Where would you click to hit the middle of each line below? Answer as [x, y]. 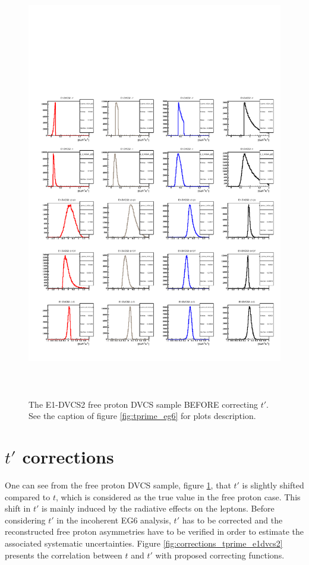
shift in [18, 508]
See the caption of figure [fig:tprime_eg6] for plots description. [142, 416]
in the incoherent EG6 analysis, [114, 520]
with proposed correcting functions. [220, 555]
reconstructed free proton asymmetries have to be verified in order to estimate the [154, 531]
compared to [28, 496]
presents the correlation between [64, 555]
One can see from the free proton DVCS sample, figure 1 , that [118, 485]
